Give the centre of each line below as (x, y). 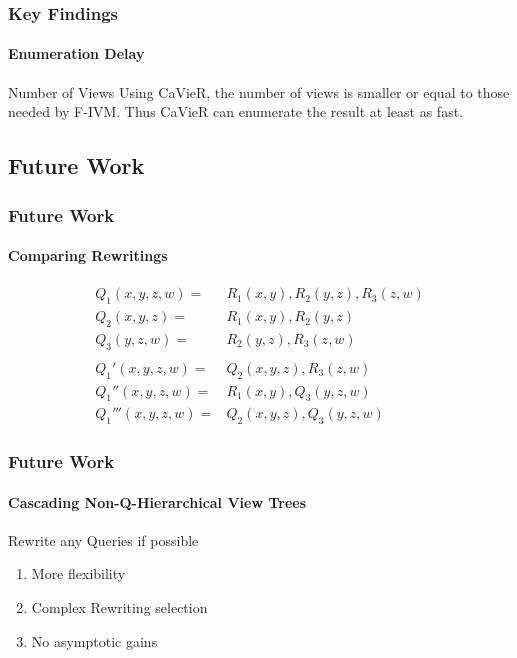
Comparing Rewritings (88, 255)
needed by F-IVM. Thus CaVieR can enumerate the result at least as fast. (236, 111)
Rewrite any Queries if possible (103, 539)
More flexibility (78, 573)
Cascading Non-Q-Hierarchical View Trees (157, 501)
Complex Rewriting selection (119, 607)
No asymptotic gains (94, 640)
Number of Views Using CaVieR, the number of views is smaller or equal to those (259, 91)
